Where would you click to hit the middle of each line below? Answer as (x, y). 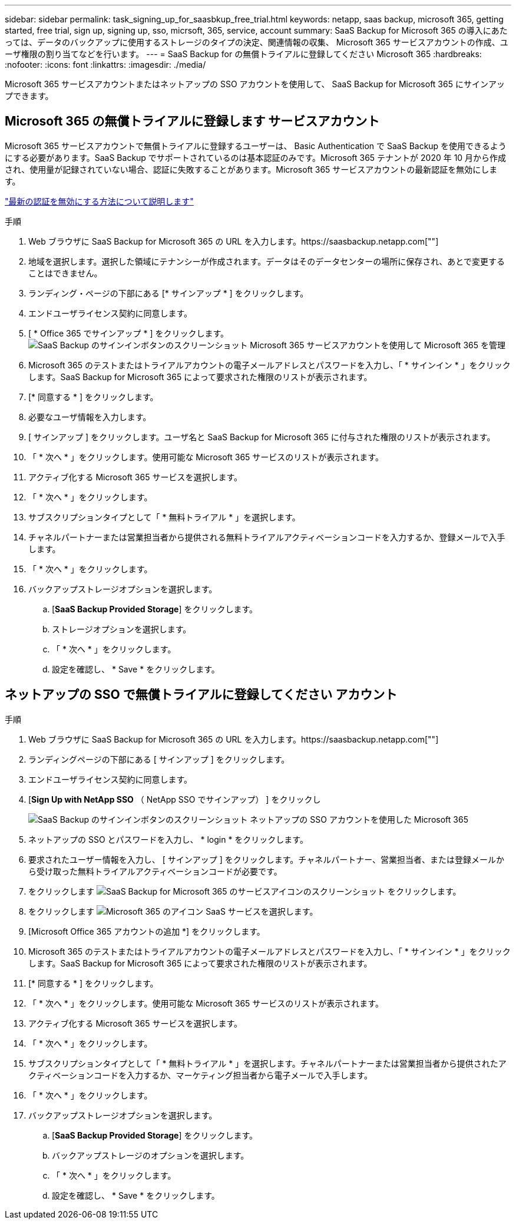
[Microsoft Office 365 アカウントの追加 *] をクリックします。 (147, 931)
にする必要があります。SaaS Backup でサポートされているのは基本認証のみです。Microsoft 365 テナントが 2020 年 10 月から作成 (256, 157)
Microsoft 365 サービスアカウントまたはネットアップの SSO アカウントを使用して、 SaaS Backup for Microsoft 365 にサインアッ (255, 84)
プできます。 (29, 96)
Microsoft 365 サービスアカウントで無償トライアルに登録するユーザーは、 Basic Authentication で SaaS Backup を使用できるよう (256, 146)
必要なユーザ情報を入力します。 (90, 417)
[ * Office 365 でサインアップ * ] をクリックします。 (129, 333)
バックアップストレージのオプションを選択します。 (150, 1155)
